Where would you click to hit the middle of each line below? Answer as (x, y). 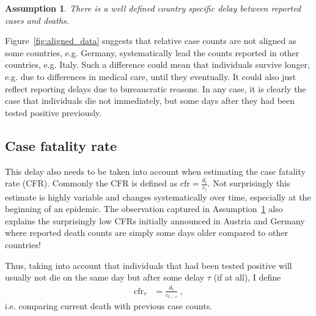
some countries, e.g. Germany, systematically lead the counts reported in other (152, 52)
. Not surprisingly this (249, 183)
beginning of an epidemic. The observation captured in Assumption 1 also (144, 209)
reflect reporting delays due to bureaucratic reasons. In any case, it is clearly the (156, 88)
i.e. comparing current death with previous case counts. (109, 306)
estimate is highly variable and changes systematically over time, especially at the (158, 197)
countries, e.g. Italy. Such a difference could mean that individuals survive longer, (157, 64)
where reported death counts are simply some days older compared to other (146, 233)
